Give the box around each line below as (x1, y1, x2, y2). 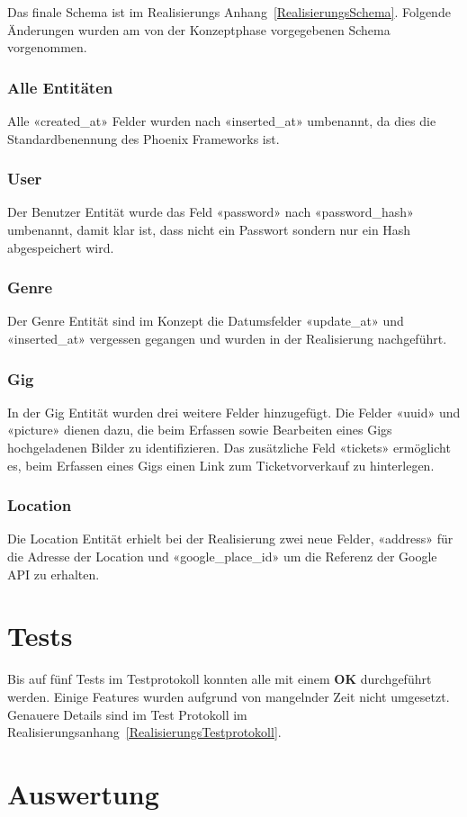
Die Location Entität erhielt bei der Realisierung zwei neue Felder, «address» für (7, 529, 454, 548)
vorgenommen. (7, 38, 87, 57)
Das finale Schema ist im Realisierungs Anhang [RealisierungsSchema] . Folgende (7, 3, 451, 21)
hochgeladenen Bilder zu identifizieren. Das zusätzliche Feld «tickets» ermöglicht (7, 438, 451, 456)
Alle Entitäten (7, 76, 113, 98)
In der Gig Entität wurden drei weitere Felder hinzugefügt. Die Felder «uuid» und (7, 402, 461, 421)
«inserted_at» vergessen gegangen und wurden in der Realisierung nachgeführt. (7, 329, 447, 347)
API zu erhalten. (7, 564, 100, 583)
